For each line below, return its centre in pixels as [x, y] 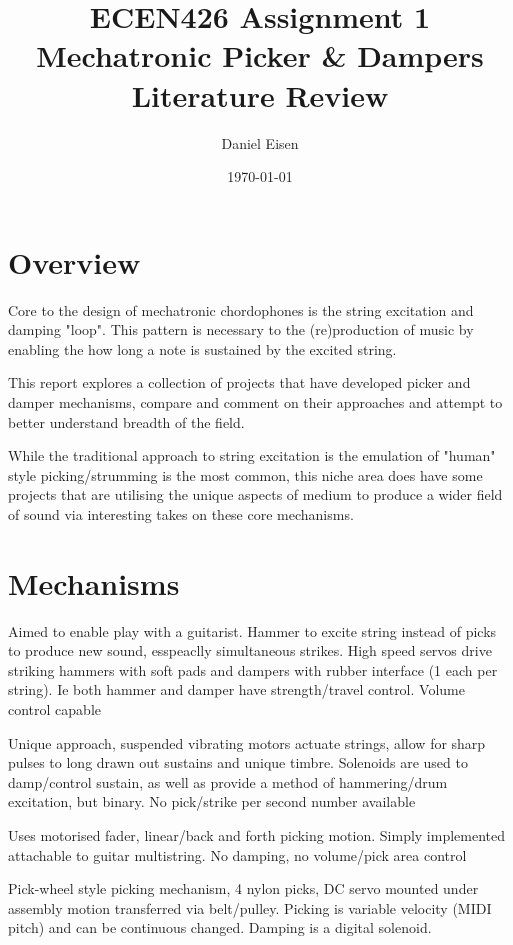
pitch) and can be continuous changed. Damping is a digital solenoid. [220, 927]
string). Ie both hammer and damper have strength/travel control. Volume [236, 689]
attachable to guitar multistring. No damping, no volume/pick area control [237, 854]
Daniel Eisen [260, 142]
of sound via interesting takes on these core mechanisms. [181, 513]
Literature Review [260, 94]
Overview [74, 261]
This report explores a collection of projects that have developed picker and [239, 382]
